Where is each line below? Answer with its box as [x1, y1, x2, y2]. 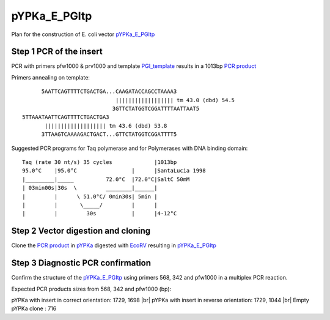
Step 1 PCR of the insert [11, 47, 103, 57]
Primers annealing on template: [11, 73, 90, 81]
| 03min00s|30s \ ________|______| [22, 184, 158, 192]
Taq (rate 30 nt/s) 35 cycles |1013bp [22, 158, 177, 165]
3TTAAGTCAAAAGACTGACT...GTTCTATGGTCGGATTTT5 [41, 131, 177, 138]
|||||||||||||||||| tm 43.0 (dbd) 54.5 [115, 97, 235, 103]
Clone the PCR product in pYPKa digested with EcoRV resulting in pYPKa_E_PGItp [11, 242, 217, 249]
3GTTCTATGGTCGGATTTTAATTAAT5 [112, 105, 200, 113]
